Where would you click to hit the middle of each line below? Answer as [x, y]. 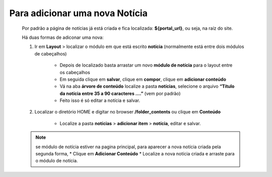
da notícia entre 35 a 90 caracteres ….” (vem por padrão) [120, 93]
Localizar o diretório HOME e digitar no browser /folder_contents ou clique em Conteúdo [128, 112]
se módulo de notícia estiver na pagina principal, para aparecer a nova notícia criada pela [128, 147]
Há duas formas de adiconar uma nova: [63, 37]
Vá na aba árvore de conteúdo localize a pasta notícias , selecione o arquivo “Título [147, 86]
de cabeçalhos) [51, 53]
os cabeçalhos [75, 72]
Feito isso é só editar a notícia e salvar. [100, 100]
